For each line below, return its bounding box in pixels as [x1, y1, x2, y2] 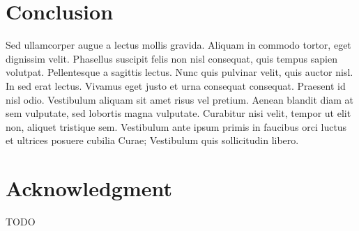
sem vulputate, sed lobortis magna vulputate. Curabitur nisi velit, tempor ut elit [6, 106, 351, 120]
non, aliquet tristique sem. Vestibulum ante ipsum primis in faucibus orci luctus [6, 119, 347, 134]
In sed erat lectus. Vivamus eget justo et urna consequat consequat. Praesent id [6, 78, 346, 93]
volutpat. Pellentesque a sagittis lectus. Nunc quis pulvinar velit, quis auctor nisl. [6, 65, 353, 79]
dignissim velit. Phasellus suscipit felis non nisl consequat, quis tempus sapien [6, 51, 337, 65]
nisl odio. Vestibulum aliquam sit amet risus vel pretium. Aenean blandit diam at [6, 92, 354, 106]
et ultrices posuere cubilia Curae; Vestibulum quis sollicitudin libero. [6, 133, 299, 148]
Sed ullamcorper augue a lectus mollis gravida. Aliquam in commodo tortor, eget [6, 38, 351, 52]
